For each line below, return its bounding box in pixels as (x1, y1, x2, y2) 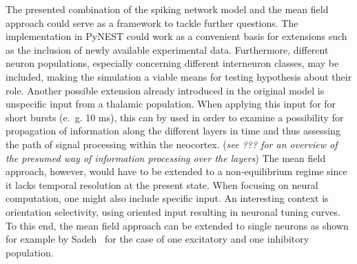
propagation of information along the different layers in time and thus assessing (6, 123, 340, 138)
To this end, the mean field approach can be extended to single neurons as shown (6, 218, 349, 232)
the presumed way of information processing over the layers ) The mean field (6, 150, 326, 165)
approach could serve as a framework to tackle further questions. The (6, 15, 298, 30)
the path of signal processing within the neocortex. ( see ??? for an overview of (6, 136, 338, 151)
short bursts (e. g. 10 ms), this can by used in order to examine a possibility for (6, 110, 344, 124)
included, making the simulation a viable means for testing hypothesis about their (6, 69, 352, 83)
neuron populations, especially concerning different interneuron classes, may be (6, 56, 339, 70)
